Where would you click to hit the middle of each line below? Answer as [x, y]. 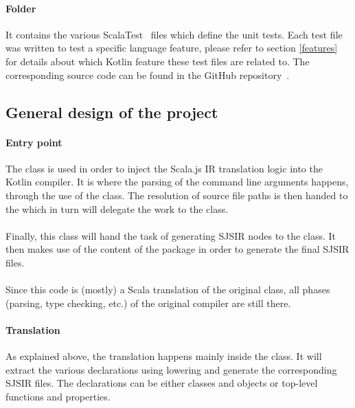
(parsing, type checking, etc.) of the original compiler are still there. [148, 303]
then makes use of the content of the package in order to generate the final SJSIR [177, 249]
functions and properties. [58, 396]
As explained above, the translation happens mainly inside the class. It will [164, 356]
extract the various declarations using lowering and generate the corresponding [171, 369]
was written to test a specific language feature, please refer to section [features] [172, 48]
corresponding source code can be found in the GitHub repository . [148, 75]
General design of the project [112, 112]
